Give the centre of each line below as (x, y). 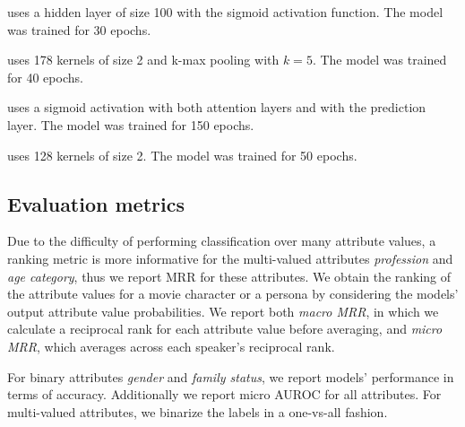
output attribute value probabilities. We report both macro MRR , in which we (223, 311)
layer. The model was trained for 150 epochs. (131, 124)
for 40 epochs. (45, 77)
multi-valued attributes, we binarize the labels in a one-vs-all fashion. (198, 411)
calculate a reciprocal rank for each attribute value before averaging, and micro (225, 329)
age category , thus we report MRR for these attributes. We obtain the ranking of (229, 276)
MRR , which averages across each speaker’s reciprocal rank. (171, 346)
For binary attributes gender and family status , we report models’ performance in (231, 376)
